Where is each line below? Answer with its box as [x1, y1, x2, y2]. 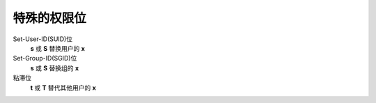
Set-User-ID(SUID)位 [13, 35, 73, 43]
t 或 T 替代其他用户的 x [30, 84, 97, 92]
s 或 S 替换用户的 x [30, 44, 85, 52]
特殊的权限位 [13, 10, 87, 26]
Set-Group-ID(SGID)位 [13, 54, 77, 63]
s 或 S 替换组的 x [30, 63, 79, 72]
